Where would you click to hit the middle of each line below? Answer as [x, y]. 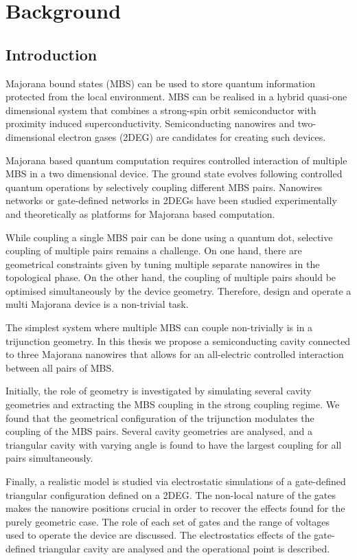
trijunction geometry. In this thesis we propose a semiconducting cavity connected [178, 340]
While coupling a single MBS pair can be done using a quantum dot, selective [169, 237]
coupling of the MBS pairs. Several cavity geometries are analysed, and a [159, 431]
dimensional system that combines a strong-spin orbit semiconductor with [161, 110]
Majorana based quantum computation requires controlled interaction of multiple [176, 160]
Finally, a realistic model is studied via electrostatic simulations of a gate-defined [176, 481]
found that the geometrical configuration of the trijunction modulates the [160, 417]
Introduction [51, 54]
